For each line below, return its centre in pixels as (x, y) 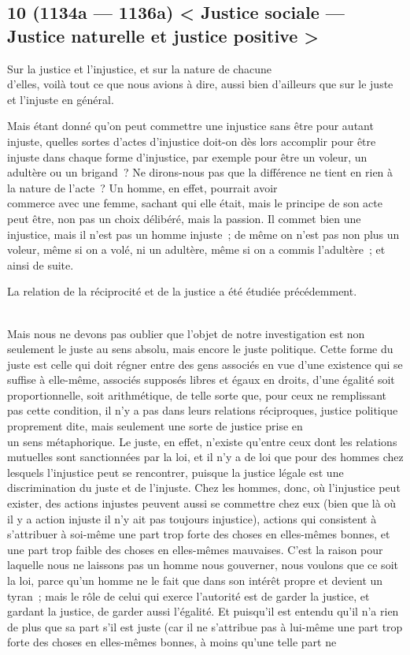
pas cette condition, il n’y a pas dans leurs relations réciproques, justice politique (203, 410)
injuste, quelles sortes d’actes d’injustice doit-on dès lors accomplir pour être (192, 141)
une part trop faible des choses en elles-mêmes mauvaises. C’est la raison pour (195, 549)
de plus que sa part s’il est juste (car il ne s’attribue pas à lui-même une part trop (205, 626)
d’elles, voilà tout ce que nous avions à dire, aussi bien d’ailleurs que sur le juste (200, 84)
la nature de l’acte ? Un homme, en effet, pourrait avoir (142, 187)
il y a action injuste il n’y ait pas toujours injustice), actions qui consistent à (192, 518)
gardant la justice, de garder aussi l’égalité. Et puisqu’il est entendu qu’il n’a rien (203, 611)
